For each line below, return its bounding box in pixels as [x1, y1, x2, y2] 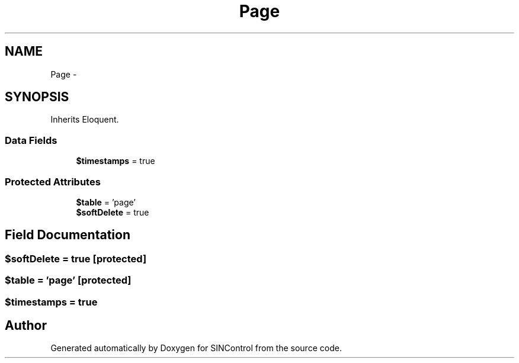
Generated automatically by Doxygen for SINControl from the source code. [50, 343, 342, 354]
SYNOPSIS [5, 89, 69, 105]
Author [5, 317, 47, 333]
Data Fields [5, 134, 57, 146]
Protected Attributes [5, 175, 101, 188]
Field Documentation [5, 227, 130, 243]
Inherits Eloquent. [50, 114, 119, 125]
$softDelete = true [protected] [5, 252, 147, 265]
